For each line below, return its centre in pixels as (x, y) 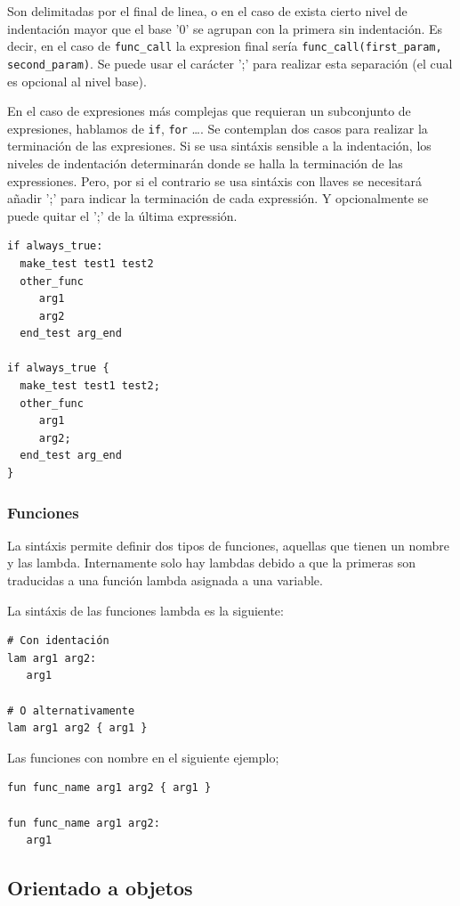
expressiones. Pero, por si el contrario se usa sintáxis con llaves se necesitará (214, 180)
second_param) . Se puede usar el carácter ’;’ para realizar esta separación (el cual (230, 63)
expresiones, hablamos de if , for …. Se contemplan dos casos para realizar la (218, 128)
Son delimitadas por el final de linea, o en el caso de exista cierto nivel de (207, 11)
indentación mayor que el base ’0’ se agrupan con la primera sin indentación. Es (225, 28)
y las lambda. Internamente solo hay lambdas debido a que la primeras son (211, 563)
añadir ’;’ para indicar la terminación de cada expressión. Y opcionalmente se (218, 198)
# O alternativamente (71, 710)
